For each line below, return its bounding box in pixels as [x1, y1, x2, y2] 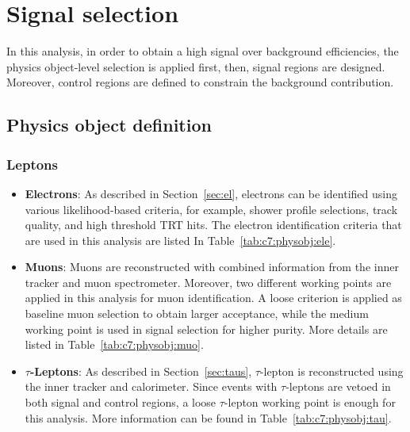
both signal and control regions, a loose [25, 394, 216, 411]
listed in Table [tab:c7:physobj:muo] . [25, 336, 204, 353]
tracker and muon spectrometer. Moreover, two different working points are [25, 273, 392, 290]
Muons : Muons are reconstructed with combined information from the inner [25, 258, 399, 275]
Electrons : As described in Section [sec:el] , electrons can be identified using [25, 185, 397, 201]
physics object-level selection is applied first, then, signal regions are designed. [6, 58, 385, 75]
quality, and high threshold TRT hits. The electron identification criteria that [25, 216, 402, 233]
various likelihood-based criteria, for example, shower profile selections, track [25, 201, 398, 217]
